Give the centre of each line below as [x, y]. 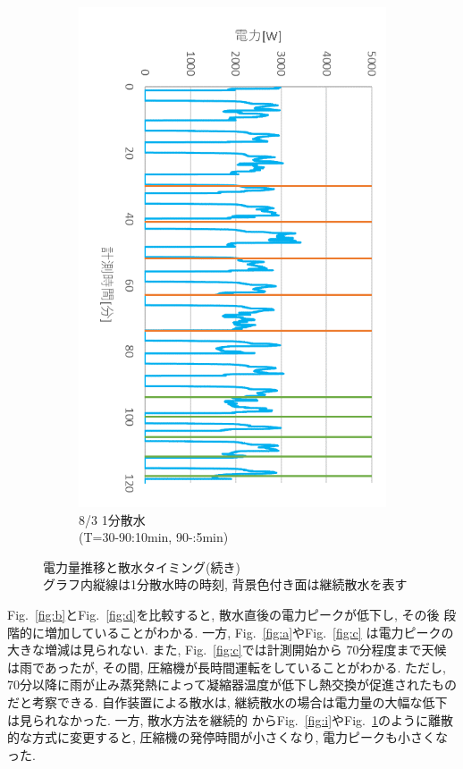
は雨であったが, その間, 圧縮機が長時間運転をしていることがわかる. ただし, [227, 667]
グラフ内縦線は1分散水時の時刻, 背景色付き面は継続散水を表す [225, 584]
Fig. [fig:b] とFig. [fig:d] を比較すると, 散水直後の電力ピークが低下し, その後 [223, 614]
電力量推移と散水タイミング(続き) [142, 566]
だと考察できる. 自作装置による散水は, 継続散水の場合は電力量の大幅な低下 [227, 701]
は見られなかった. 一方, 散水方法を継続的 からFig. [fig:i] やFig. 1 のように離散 [230, 719]
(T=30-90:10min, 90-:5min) [154, 537]
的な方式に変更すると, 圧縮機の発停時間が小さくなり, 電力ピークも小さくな [228, 737]
